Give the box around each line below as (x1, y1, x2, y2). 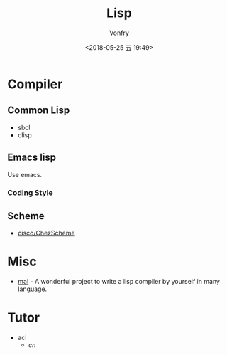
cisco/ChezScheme (17, 229, 76, 238)
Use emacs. (7, 170, 43, 179)
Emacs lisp (7, 152, 57, 164)
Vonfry (109, 28, 130, 37)
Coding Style (7, 188, 53, 198)
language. (17, 285, 48, 293)
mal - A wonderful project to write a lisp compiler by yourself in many (17, 277, 220, 286)
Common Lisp (7, 105, 70, 117)
